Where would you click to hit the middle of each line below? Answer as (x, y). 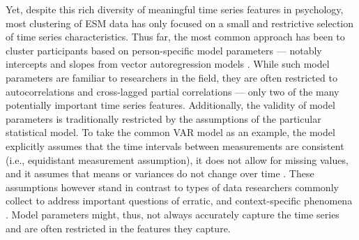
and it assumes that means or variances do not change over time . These (160, 173)
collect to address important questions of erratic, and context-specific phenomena (179, 201)
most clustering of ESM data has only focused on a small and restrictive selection (179, 23)
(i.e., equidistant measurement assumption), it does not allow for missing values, (177, 159)
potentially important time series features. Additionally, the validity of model (170, 105)
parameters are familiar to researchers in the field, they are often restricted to (171, 77)
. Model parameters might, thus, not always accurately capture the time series (173, 214)
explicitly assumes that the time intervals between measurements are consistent (175, 145)
